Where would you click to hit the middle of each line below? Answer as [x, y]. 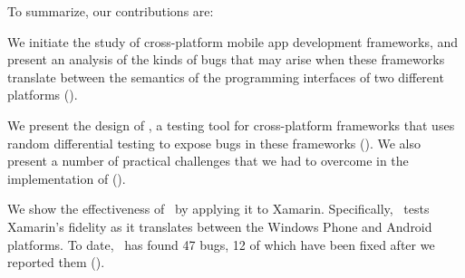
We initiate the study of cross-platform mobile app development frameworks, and [233, 41]
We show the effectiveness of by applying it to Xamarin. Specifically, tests [218, 209]
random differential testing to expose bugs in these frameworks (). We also [214, 143]
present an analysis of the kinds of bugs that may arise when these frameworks [226, 59]
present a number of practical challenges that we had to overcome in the [208, 161]
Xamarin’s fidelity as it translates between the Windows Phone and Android [220, 226]
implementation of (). [67, 178]
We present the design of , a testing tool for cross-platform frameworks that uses [231, 125]
